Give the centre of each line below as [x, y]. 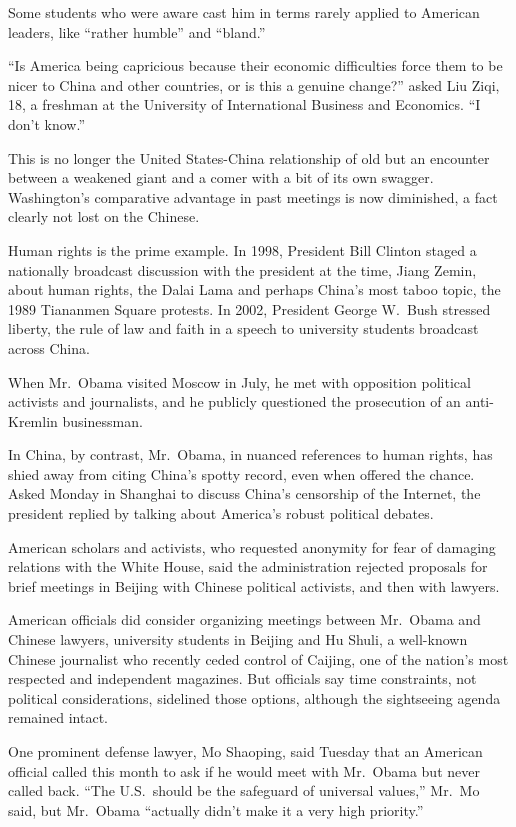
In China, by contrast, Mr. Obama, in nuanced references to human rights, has [250, 454]
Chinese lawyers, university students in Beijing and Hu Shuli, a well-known [238, 639]
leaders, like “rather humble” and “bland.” [137, 31]
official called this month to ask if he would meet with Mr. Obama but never [244, 770]
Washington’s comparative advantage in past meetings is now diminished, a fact [253, 196]
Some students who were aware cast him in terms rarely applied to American [244, 12]
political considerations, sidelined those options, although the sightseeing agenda [254, 697]
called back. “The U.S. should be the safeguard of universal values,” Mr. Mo [244, 790]
